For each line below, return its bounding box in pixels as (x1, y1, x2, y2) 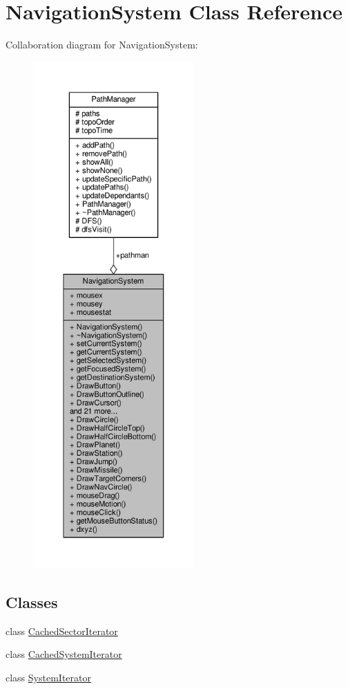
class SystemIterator (6, 670, 91, 685)
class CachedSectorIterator (6, 623, 118, 638)
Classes (6, 591, 58, 613)
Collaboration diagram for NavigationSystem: (6, 37, 198, 52)
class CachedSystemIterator (6, 647, 122, 661)
